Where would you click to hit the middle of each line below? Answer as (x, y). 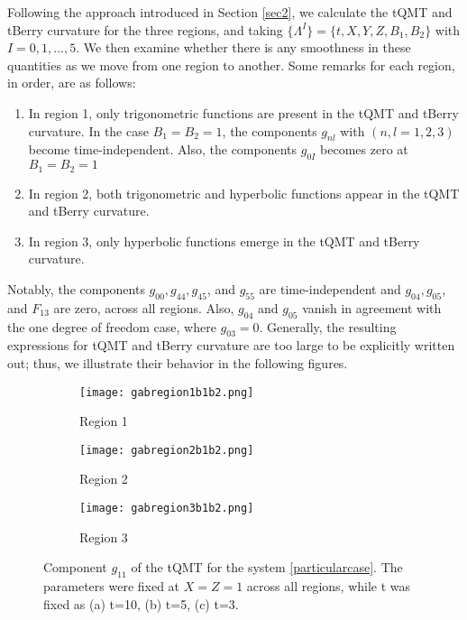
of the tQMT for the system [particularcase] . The (267, 567)
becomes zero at (364, 149)
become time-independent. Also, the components (163, 149)
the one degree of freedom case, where (112, 326)
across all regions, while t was (329, 586)
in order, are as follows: (72, 83)
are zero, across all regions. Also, (144, 307)
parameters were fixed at (112, 586)
